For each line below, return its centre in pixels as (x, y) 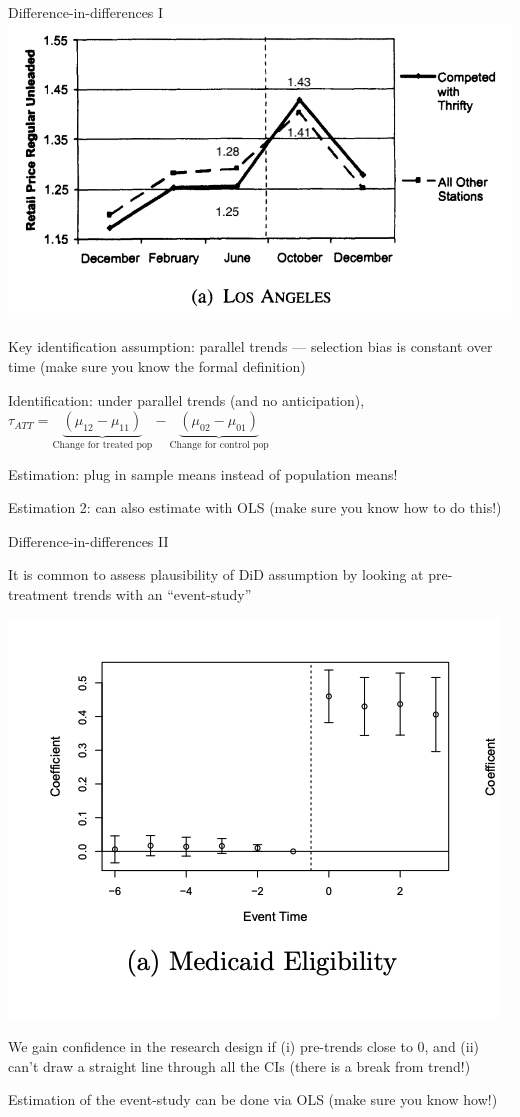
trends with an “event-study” (162, 594)
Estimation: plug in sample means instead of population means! (203, 473)
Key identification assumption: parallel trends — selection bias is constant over (250, 346)
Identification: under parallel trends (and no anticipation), (186, 399)
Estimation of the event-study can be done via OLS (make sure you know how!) (253, 1099)
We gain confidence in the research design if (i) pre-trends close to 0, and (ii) (244, 1046)
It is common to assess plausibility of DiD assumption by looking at (216, 574)
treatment (38, 594)
